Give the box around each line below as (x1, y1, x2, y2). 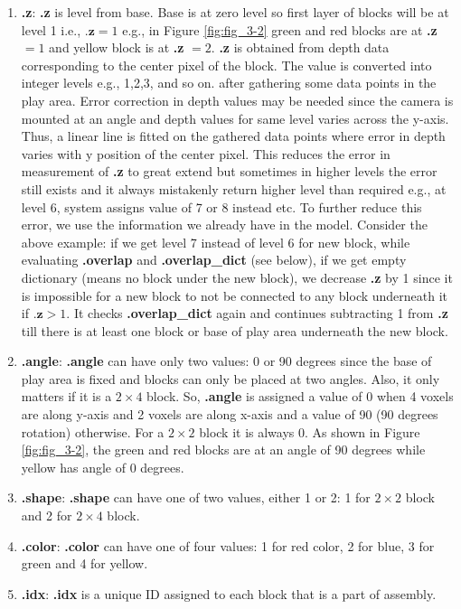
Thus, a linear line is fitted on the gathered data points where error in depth (21, 126, 446, 145)
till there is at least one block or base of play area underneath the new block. (21, 321, 448, 340)
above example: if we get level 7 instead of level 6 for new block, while (21, 232, 410, 251)
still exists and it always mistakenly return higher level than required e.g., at (21, 179, 447, 198)
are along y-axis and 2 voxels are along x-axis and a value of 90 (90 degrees (21, 405, 438, 424)
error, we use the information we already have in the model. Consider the (21, 215, 428, 234)
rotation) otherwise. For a (21, 422, 165, 441)
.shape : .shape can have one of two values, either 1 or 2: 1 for (21, 488, 371, 507)
